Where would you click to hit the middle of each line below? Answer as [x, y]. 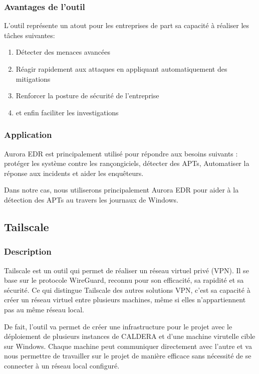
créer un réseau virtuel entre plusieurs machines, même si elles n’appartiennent [125, 300]
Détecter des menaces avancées [63, 52]
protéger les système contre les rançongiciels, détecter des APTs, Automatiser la [127, 163]
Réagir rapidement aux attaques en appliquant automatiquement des [121, 69]
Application [28, 135]
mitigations [33, 78]
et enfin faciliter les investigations [67, 112]
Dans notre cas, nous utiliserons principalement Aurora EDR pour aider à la [121, 190]
